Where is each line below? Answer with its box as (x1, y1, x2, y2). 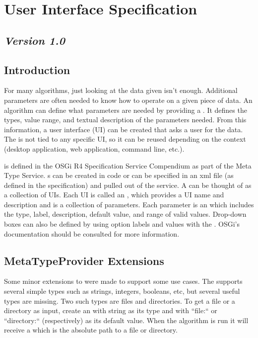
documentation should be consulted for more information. (4, 228, 180, 239)
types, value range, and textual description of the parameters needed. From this (4, 114, 247, 125)
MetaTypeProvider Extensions (4, 253, 164, 268)
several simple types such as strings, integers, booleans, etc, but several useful (4, 286, 240, 296)
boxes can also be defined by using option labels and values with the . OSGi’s (4, 219, 240, 229)
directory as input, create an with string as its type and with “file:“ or (4, 305, 217, 316)
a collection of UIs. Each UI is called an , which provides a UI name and (4, 189, 224, 200)
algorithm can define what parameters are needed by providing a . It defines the (4, 104, 247, 115)
